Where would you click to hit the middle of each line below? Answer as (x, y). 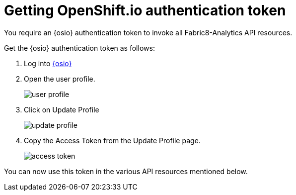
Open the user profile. (60, 79)
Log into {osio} (48, 63)
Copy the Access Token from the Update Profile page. (112, 140)
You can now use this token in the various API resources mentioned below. (126, 171)
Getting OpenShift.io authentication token (145, 10)
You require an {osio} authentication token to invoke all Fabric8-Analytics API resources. (148, 32)
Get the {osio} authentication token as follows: (79, 48)
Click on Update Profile (62, 109)
